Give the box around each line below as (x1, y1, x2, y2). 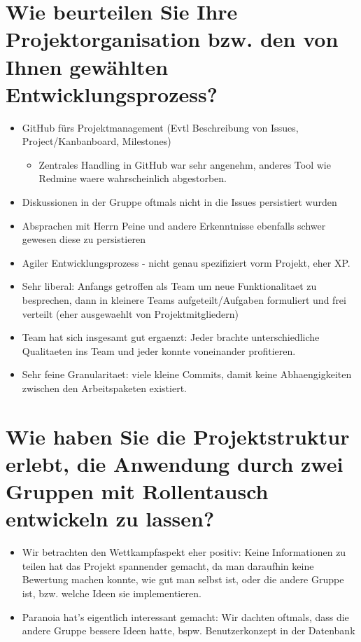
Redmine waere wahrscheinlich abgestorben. (38, 171, 227, 186)
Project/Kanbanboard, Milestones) (22, 134, 171, 148)
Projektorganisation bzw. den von (6, 25, 339, 53)
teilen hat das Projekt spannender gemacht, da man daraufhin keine (22, 558, 314, 573)
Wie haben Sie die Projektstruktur (6, 421, 350, 450)
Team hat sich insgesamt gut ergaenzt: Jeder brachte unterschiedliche (22, 330, 320, 344)
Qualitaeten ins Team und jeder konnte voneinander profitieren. (22, 343, 296, 358)
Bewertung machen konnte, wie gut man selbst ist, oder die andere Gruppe (22, 572, 344, 587)
